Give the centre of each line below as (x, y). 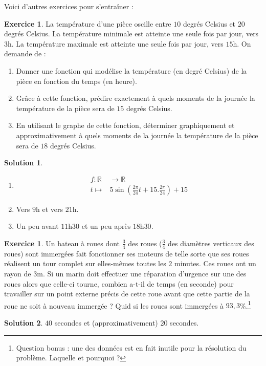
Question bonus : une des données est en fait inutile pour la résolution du (131, 347)
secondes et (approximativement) (106, 323)
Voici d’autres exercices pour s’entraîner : (69, 6)
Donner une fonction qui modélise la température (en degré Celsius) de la (131, 70)
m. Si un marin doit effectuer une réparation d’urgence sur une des (142, 273)
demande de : (25, 53)
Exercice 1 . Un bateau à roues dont (62, 243)
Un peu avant (37, 226)
